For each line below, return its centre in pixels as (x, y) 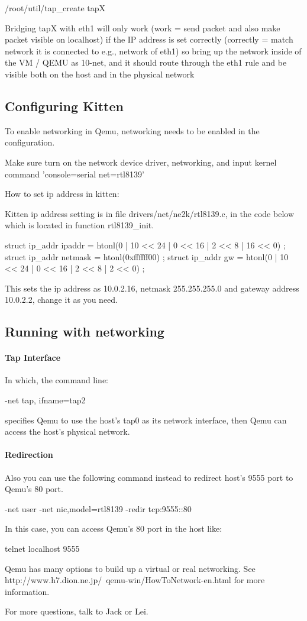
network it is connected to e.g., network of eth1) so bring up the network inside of (153, 51)
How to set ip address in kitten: (62, 194)
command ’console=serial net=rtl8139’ (75, 174)
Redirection (29, 455)
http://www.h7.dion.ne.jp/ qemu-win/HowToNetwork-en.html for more (135, 580)
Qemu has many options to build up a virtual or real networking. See (130, 568)
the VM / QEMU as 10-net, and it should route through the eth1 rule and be (146, 62)
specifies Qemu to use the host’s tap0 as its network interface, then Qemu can (146, 420)
